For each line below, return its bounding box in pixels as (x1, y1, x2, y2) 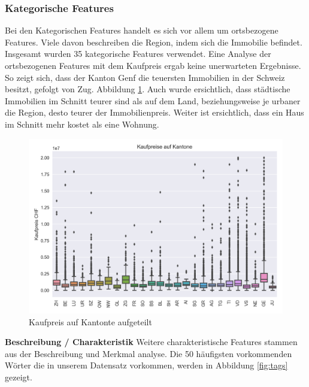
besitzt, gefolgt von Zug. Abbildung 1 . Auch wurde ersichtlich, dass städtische (5, 83, 290, 95)
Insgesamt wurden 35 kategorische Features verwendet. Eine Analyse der (5, 47, 271, 60)
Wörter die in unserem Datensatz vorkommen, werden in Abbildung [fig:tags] (5, 359, 288, 371)
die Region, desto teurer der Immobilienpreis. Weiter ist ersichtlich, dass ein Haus (5, 106, 304, 119)
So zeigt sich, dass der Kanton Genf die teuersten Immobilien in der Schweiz (5, 71, 285, 83)
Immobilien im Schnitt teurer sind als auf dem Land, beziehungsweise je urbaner (5, 94, 301, 107)
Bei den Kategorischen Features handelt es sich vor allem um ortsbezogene (5, 24, 278, 37)
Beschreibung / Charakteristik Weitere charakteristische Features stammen (5, 335, 298, 348)
